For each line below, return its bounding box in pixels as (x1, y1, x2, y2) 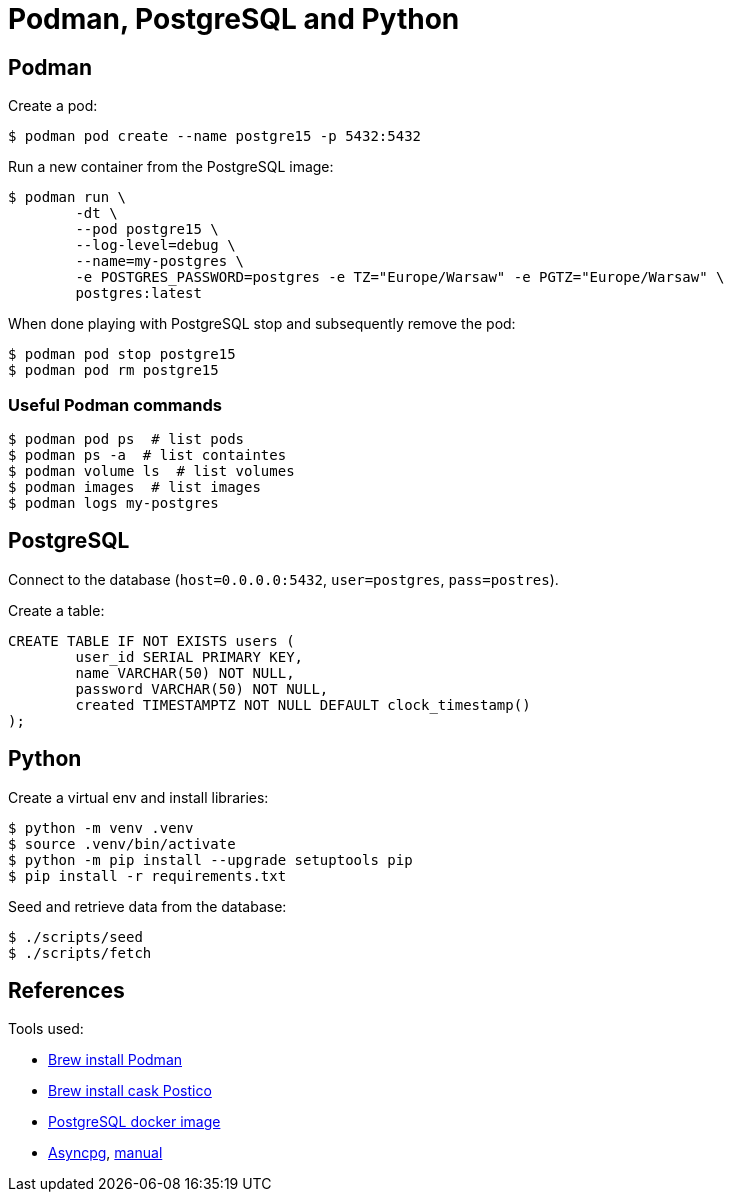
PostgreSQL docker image (48, 1113, 221, 1131)
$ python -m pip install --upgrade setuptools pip (8, 851, 413, 868)
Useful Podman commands (8, 394, 222, 415)
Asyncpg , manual (48, 1144, 163, 1162)
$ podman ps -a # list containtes (8, 446, 287, 463)
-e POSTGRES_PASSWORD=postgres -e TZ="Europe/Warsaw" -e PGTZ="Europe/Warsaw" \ (75, 269, 725, 286)
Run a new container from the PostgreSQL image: (8, 158, 334, 176)
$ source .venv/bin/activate (8, 835, 236, 852)
